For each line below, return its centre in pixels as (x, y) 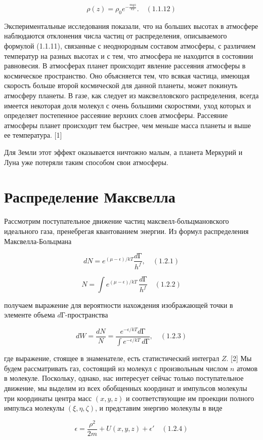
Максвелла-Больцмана (38, 241)
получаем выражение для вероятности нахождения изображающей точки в (119, 305)
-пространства (86, 315)
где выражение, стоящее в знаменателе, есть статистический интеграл (112, 358)
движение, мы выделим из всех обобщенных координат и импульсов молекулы (126, 388)
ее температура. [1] (33, 135)
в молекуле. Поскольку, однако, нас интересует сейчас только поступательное (124, 378)
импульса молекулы (34, 408)
